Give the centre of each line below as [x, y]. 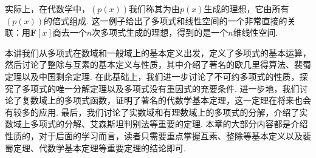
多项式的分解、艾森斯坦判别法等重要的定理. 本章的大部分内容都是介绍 [169, 124]
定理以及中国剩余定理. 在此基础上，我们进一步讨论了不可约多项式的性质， [152, 76]
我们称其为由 [154, 8]
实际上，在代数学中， [47, 8]
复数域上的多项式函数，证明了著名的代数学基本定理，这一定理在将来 [158, 100]
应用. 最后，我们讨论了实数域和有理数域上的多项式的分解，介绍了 [169, 112]
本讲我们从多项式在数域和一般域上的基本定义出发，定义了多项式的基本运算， [158, 52]
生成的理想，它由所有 [246, 8]
